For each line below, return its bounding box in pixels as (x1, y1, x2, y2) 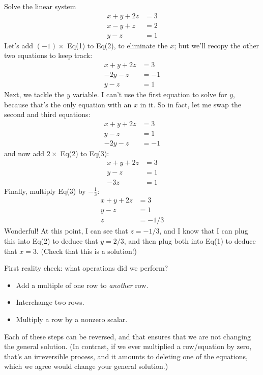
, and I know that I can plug (159, 225, 248, 236)
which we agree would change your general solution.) (4, 361, 168, 371)
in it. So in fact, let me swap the (140, 99, 241, 109)
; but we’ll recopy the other (174, 40, 259, 50)
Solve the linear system (4, 1, 76, 11)
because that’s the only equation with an (4, 99, 132, 109)
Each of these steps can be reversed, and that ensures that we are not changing (4, 331, 251, 341)
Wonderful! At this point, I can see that (4, 225, 128, 236)
